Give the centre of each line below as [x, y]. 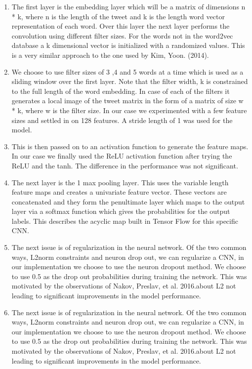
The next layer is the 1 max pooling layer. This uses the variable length [120, 182]
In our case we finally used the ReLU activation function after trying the [122, 156]
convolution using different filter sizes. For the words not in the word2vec [122, 35]
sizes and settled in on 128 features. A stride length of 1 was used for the [122, 120]
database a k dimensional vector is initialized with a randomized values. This [128, 45]
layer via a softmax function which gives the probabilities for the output [121, 211]
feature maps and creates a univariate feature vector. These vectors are [119, 192]
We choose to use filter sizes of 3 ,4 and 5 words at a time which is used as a [127, 71]
